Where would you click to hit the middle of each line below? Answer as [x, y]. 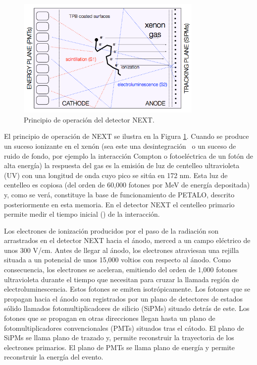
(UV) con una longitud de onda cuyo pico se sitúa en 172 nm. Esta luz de [116, 175]
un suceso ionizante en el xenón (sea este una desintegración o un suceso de [120, 146]
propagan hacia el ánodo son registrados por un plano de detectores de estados [124, 298]
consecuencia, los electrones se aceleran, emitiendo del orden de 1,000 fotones [121, 270]
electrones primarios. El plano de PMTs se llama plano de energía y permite [119, 347]
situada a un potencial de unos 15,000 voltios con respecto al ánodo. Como [118, 260]
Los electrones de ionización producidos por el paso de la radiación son [111, 230]
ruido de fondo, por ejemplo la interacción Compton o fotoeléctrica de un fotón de [129, 155]
